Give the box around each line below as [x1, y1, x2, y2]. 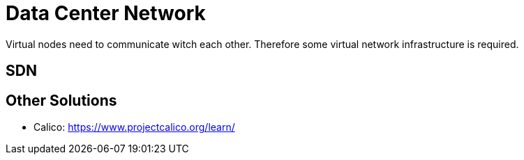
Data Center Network [6, 1, 206, 25]
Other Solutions [6, 91, 117, 109]
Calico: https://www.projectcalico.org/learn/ [33, 121, 235, 134]
